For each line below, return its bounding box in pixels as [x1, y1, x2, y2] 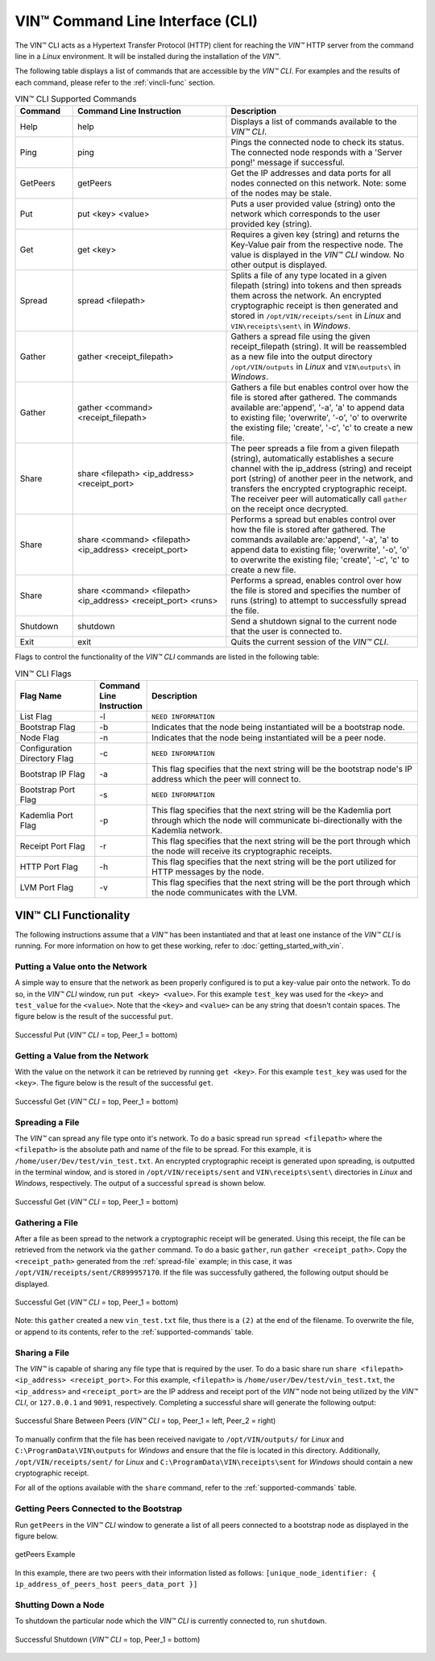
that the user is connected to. [230, 626, 342, 637]
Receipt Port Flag [19, 841, 85, 852]
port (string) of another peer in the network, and [230, 473, 413, 484]
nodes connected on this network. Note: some [230, 177, 407, 189]
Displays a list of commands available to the [230, 116, 398, 127]
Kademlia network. [151, 825, 223, 837]
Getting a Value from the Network [14, 1050, 149, 1061]
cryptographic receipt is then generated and [230, 300, 399, 311]
